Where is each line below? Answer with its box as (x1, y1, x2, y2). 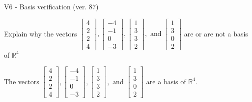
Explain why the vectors (4, 28, 77, 38)
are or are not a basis (184, 28, 248, 38)
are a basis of (146, 76, 186, 86)
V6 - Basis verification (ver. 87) (4, 1, 99, 11)
